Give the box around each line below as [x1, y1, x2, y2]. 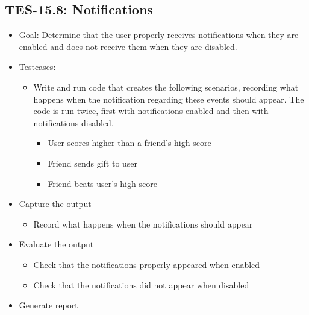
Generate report [19, 299, 78, 311]
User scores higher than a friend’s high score [48, 136, 211, 149]
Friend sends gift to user [48, 156, 138, 169]
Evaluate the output [19, 238, 94, 250]
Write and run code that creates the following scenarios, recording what [33, 80, 299, 93]
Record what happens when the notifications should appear [33, 217, 253, 230]
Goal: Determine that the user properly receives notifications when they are [19, 28, 299, 41]
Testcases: [19, 60, 56, 73]
